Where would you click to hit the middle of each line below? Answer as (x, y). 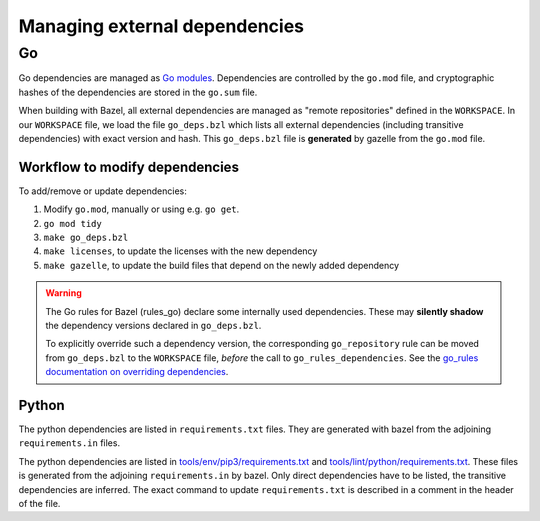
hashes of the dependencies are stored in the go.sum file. (138, 92)
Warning (63, 293)
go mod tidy (72, 223)
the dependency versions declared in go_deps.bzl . (153, 325)
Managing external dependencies (161, 26)
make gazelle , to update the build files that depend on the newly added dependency (221, 265)
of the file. (39, 504)
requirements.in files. (69, 443)
